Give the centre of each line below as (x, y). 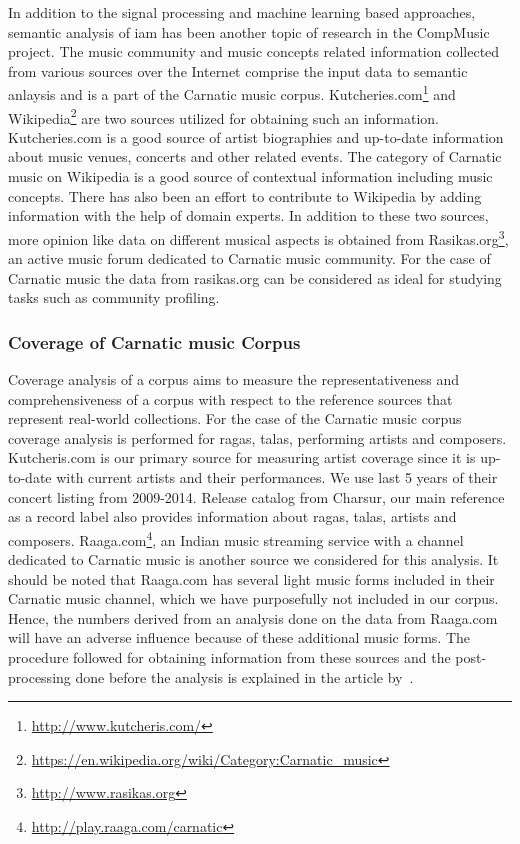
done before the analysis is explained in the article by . (244, 676)
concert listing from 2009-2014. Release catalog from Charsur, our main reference (256, 496)
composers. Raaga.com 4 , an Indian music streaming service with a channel (236, 538)
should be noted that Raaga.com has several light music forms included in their (251, 578)
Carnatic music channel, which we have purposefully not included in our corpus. (253, 598)
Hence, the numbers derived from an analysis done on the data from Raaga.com (253, 617)
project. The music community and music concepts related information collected (254, 51)
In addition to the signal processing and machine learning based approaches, (242, 12)
